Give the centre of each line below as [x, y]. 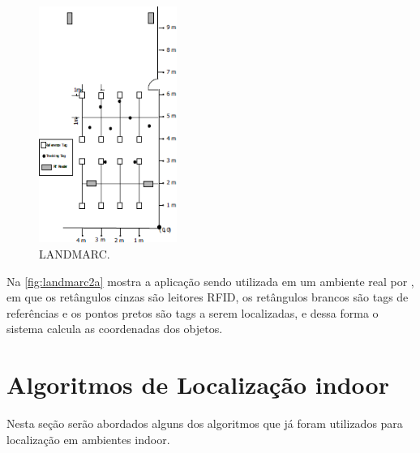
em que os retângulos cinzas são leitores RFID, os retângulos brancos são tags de [208, 297]
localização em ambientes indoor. [88, 439]
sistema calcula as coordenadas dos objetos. [115, 329]
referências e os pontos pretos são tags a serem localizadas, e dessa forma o [193, 312]
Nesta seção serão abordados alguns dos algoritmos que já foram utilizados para [205, 423]
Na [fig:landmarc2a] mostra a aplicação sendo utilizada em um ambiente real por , [210, 281]
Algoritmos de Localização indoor [198, 385]
